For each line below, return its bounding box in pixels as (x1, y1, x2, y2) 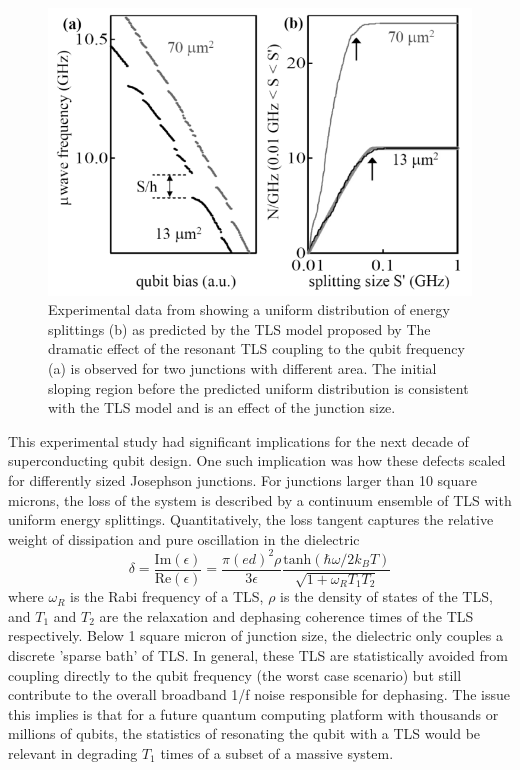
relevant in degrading (8, 743, 138, 764)
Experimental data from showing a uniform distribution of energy (48, 299, 450, 320)
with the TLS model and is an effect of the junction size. (48, 397, 396, 418)
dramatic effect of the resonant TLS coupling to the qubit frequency (48, 338, 465, 359)
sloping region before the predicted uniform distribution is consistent (48, 377, 469, 398)
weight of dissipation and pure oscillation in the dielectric (8, 528, 360, 549)
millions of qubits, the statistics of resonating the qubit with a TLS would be (8, 723, 481, 744)
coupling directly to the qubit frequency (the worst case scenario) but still (8, 664, 462, 685)
